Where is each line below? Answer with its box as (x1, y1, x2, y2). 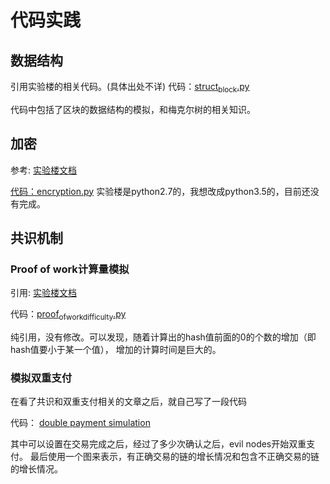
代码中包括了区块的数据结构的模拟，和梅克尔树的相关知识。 (10, 103, 256, 115)
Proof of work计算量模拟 (10, 262, 130, 276)
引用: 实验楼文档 (10, 287, 77, 299)
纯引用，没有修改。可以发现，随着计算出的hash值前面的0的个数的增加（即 (10, 331, 317, 343)
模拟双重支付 (10, 371, 73, 385)
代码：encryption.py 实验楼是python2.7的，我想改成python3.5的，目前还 (10, 185, 311, 197)
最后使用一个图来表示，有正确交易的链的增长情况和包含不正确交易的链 (29, 451, 320, 463)
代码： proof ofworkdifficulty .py (10, 308, 127, 323)
